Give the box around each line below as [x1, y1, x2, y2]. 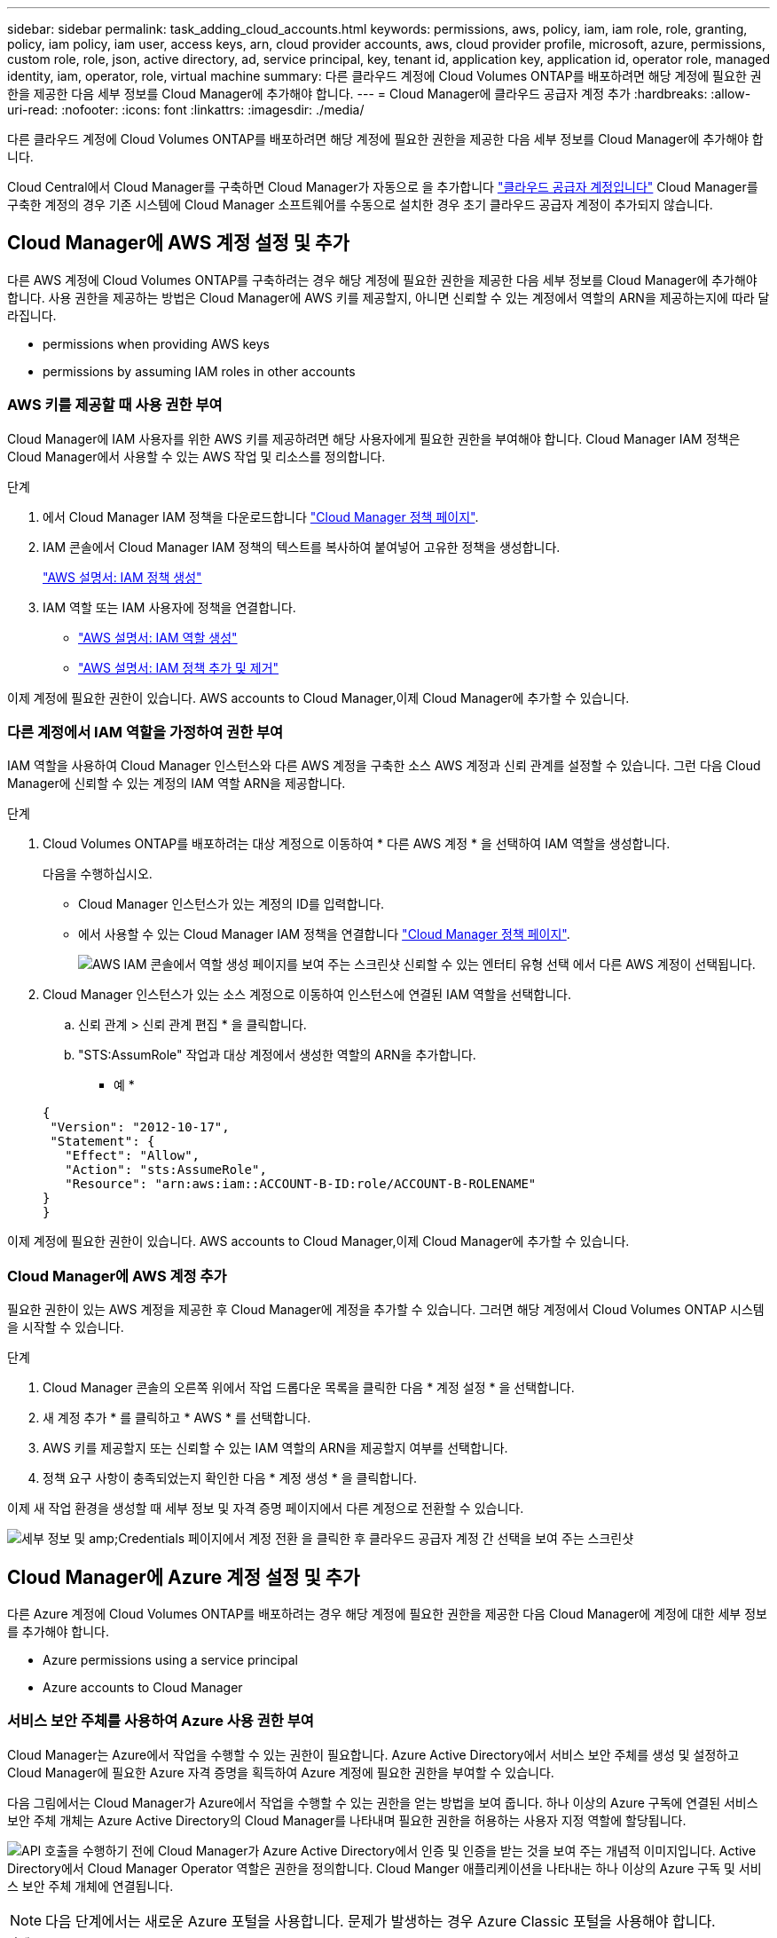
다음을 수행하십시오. [43, 866, 153, 882]
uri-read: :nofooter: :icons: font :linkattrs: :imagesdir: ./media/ [7, 102, 365, 117]
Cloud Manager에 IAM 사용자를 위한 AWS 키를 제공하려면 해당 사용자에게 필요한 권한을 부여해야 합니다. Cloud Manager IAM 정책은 [7, 430, 741, 446]
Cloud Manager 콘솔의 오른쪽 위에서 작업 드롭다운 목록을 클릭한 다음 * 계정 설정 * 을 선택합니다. [43, 1380, 575, 1396]
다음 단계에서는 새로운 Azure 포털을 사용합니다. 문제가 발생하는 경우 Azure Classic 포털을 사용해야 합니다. [45, 1911, 716, 1930]
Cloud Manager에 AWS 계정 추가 [7, 1266, 227, 1285]
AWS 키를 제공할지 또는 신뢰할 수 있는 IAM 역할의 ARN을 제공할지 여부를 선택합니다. [43, 1440, 508, 1456]
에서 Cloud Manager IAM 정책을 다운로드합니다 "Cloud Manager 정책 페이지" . [43, 508, 479, 524]
